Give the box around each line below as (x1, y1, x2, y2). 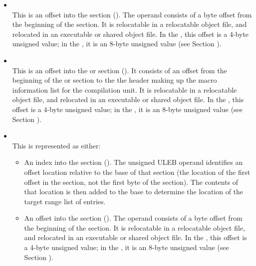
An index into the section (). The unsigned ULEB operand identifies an (24, 157, 243, 167)
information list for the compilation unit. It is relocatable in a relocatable (12, 84, 237, 95)
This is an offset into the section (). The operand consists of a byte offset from (12, 9, 252, 19)
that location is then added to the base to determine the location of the (24, 186, 244, 197)
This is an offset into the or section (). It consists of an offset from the (12, 65, 227, 75)
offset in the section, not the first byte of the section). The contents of (24, 176, 239, 187)
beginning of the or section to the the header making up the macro (12, 75, 217, 85)
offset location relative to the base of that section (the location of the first (24, 166, 251, 177)
